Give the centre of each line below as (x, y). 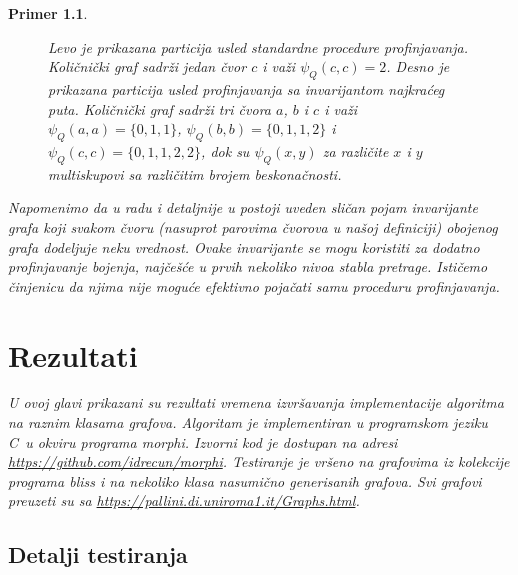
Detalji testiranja (98, 554)
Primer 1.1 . (48, 13)
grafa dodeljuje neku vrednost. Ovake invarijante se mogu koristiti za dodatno (244, 246)
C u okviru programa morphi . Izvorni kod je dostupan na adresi (203, 441)
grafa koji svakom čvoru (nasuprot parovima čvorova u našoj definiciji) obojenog (253, 226)
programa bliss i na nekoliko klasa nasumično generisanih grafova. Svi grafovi (245, 480)
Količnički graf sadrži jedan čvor (147, 66)
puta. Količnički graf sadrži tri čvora (159, 108)
